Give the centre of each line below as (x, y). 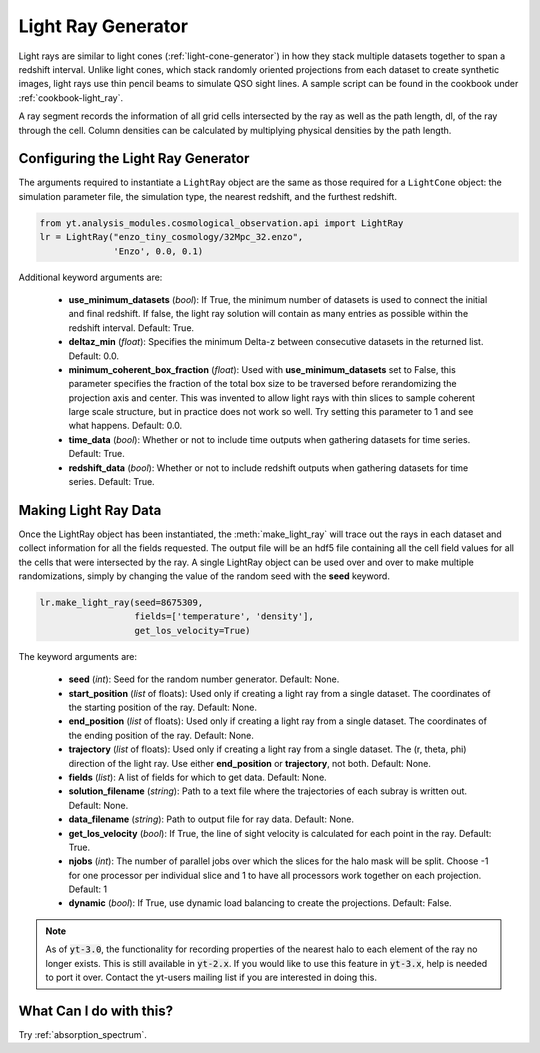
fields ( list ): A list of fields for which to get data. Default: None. (197, 777)
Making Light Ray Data (90, 510)
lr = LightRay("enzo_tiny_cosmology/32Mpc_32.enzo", (171, 237)
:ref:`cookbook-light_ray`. (71, 97)
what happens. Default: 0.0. (125, 426)
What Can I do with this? (96, 1010)
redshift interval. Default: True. (131, 327)
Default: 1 (88, 889)
